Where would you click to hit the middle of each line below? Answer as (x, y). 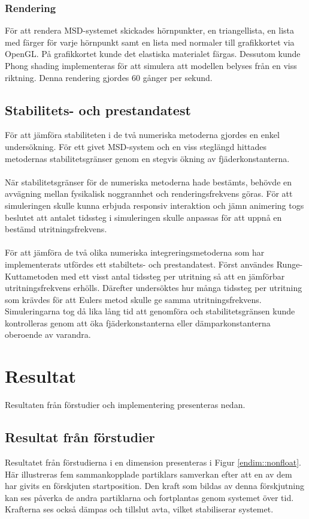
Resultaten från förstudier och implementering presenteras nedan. (125, 405)
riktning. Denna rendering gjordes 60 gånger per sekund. (109, 77)
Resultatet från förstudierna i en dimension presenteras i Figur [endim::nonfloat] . (153, 462)
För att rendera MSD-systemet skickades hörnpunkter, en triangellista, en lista (150, 30)
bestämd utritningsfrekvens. (56, 229)
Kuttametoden (32, 276)
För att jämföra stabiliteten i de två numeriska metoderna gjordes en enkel (142, 135)
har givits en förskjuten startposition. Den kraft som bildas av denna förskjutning (154, 486)
